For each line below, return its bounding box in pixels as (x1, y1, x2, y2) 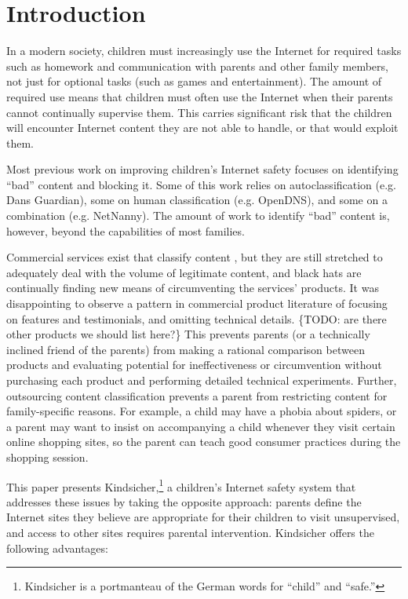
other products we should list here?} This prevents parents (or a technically (6, 326, 370, 342)
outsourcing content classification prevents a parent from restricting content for (6, 387, 388, 404)
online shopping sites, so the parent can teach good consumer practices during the (6, 433, 401, 450)
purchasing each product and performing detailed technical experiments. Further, (6, 372, 397, 388)
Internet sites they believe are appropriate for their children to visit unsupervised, (6, 509, 400, 525)
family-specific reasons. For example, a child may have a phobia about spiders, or (6, 403, 397, 419)
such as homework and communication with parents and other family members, (6, 57, 388, 74)
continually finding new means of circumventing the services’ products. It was (6, 279, 379, 296)
